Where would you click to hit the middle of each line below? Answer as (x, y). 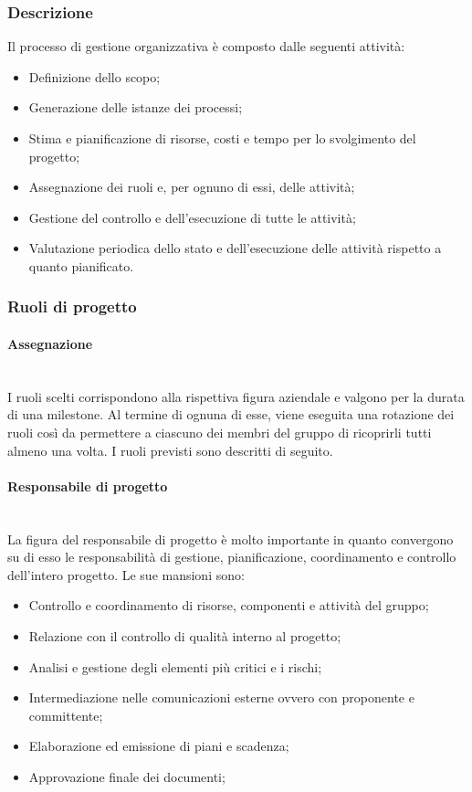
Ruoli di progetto (72, 306)
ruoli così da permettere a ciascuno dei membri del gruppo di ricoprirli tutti (220, 432)
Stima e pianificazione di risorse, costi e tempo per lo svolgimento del (222, 138)
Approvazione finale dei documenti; (127, 776)
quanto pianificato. (81, 265)
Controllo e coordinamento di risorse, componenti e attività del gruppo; (229, 605)
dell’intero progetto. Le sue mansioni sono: (126, 574)
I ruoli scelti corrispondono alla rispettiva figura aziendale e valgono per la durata (236, 396)
